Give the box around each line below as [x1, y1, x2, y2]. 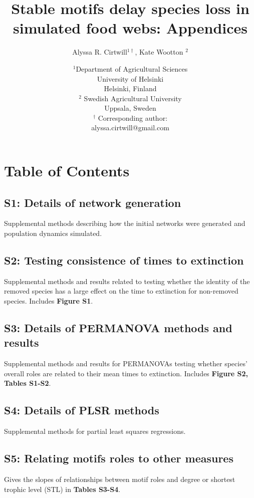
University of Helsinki [97, 73, 164, 84]
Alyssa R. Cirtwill [72, 47, 127, 57]
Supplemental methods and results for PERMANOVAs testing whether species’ [4, 358, 247, 369]
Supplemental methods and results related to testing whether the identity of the [4, 276, 250, 286]
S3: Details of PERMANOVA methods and [4, 320, 232, 336]
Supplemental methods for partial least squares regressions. [4, 426, 186, 436]
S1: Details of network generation [4, 194, 181, 210]
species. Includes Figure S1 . [4, 296, 93, 306]
